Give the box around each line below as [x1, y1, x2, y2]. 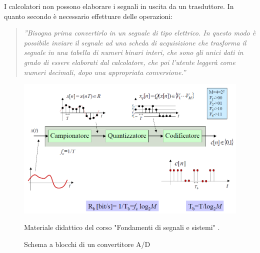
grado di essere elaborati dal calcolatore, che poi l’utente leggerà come [23, 56, 235, 67]
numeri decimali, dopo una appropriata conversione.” [23, 66, 186, 77]
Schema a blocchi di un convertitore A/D [24, 239, 150, 249]
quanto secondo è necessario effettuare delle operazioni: [4, 10, 173, 21]
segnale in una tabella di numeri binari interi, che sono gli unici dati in [23, 47, 243, 57]
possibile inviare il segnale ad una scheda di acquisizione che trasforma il [23, 37, 246, 47]
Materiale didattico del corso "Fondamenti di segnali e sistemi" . [24, 222, 220, 232]
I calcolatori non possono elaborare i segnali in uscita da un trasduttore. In [4, 1, 234, 11]
